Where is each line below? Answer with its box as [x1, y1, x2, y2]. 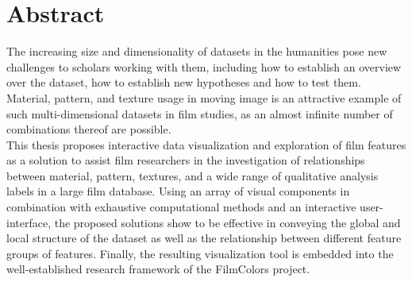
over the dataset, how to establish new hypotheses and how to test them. [6, 74, 361, 91]
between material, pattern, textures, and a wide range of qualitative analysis [6, 167, 379, 183]
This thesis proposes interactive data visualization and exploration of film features [6, 136, 406, 153]
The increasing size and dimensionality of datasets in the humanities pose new [6, 43, 387, 60]
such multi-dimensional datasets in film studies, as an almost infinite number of [6, 105, 393, 122]
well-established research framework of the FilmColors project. [6, 261, 310, 277]
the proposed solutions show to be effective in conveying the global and [54, 214, 401, 230]
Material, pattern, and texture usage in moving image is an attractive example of [6, 89, 402, 106]
